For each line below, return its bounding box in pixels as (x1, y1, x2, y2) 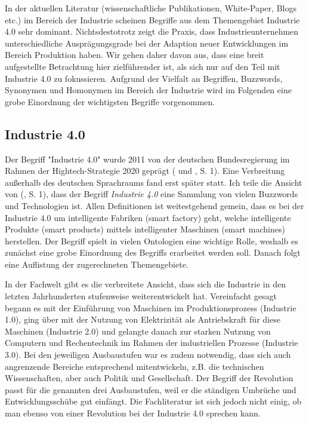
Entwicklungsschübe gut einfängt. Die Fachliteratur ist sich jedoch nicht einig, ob (5, 395, 302, 407)
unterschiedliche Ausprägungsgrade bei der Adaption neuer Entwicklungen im (5, 36, 289, 49)
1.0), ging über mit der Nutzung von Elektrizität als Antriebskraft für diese (5, 313, 280, 326)
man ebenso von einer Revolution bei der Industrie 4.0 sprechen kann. (5, 407, 261, 419)
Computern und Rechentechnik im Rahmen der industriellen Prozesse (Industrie (5, 336, 298, 349)
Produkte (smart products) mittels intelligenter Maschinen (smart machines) (5, 223, 285, 235)
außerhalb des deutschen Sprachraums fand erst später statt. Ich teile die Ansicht (5, 176, 302, 188)
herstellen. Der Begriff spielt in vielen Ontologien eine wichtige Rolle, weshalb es (5, 234, 298, 247)
